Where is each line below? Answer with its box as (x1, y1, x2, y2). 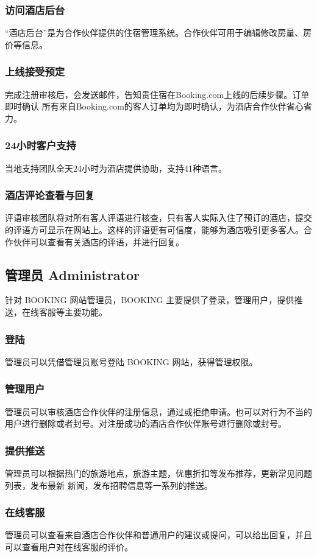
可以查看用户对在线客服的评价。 (5, 541, 133, 553)
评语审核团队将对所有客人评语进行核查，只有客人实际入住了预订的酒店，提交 (5, 211, 312, 224)
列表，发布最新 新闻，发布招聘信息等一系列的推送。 (5, 478, 213, 491)
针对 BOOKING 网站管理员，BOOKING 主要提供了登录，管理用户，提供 (5, 293, 294, 306)
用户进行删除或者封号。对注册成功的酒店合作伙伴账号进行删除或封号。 (5, 417, 287, 430)
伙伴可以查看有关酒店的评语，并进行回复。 (13, 235, 184, 248)
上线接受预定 (5, 64, 65, 79)
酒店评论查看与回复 (5, 187, 95, 203)
